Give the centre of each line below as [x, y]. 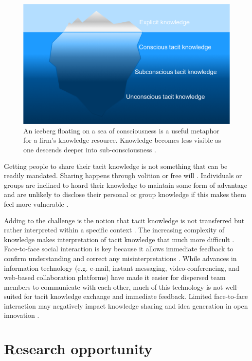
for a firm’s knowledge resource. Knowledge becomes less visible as [122, 140]
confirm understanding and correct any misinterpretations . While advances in [120, 258]
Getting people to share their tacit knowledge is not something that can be [116, 166]
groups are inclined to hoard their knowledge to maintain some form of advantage [126, 185]
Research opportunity [78, 349]
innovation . [22, 315]
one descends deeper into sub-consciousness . [90, 149]
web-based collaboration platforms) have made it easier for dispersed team [115, 277]
